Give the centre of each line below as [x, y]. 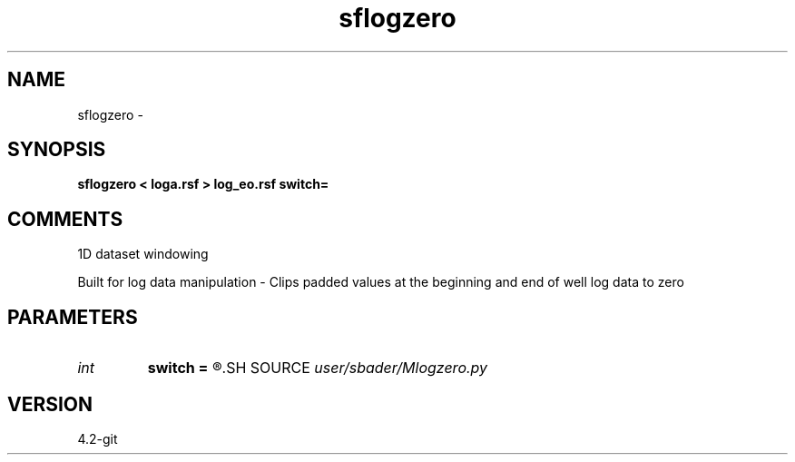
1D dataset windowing [143, 254]
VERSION [50, 404]
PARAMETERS [73, 317]
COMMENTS [65, 219]
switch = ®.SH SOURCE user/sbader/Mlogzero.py [318, 368]
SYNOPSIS [57, 150]
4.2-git [98, 438]
